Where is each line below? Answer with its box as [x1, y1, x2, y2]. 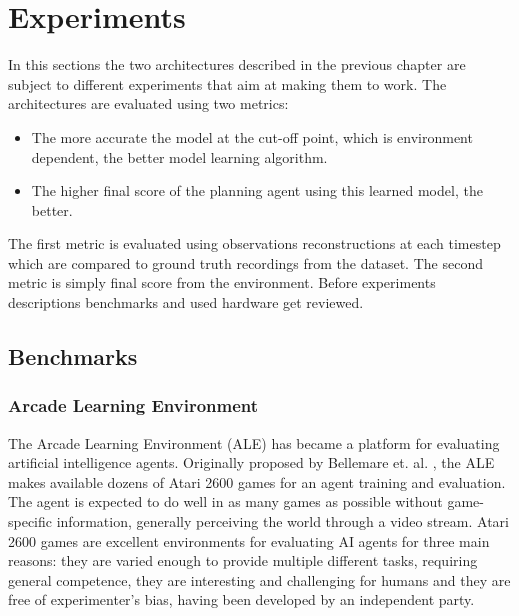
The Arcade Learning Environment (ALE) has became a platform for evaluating [8, 432, 500, 453]
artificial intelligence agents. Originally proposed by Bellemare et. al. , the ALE [8, 452, 495, 473]
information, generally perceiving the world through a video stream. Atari [56, 511, 509, 532]
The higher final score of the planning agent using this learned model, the [31, 180, 483, 201]
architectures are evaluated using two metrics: [8, 93, 289, 114]
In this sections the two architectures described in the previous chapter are [8, 54, 466, 75]
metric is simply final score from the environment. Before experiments [8, 272, 436, 293]
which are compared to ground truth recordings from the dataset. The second [8, 252, 483, 273]
